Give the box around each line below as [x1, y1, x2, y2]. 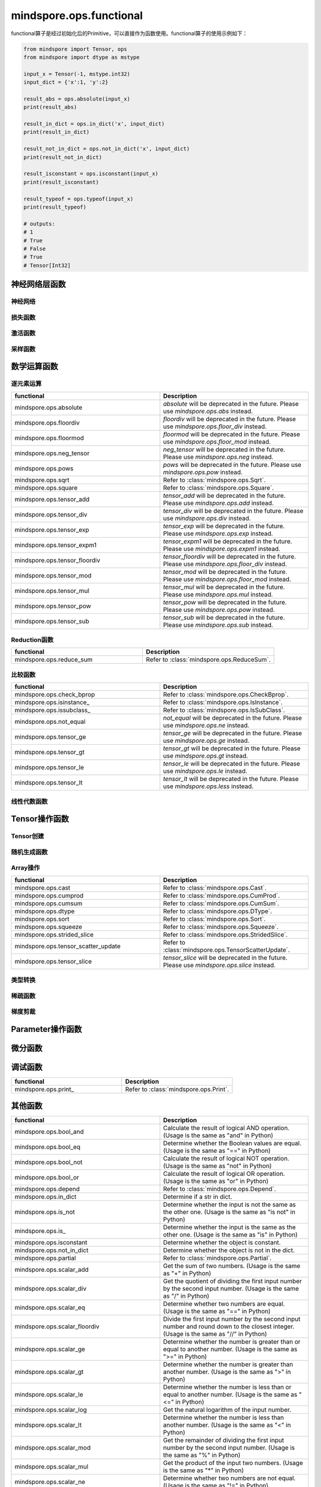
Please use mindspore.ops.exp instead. [163, 529, 273, 538]
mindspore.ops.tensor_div [14, 510, 87, 519]
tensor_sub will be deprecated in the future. [163, 613, 285, 622]
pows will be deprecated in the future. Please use [163, 460, 301, 469]
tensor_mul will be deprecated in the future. [163, 583, 285, 591]
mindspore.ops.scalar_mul [14, 1463, 89, 1471]
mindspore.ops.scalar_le [14, 1391, 83, 1399]
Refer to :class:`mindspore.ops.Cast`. [163, 883, 267, 892]
